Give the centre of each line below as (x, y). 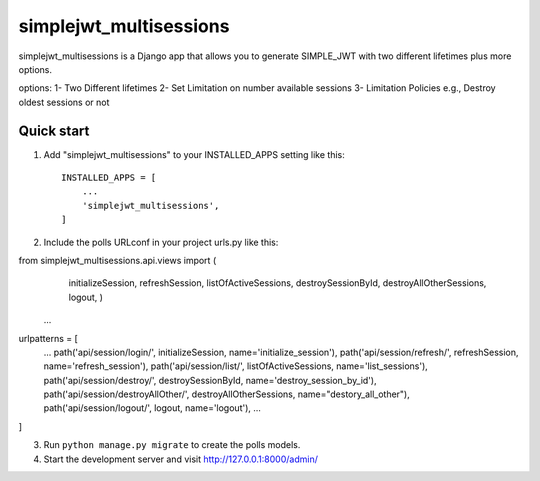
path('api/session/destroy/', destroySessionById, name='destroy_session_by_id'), (210, 380)
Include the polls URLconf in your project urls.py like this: (161, 242)
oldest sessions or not (64, 102)
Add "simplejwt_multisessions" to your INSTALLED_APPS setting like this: (194, 154)
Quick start (54, 130)
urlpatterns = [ (48, 338)
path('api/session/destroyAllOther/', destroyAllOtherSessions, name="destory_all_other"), (226, 394)
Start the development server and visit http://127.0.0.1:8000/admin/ (181, 459)
